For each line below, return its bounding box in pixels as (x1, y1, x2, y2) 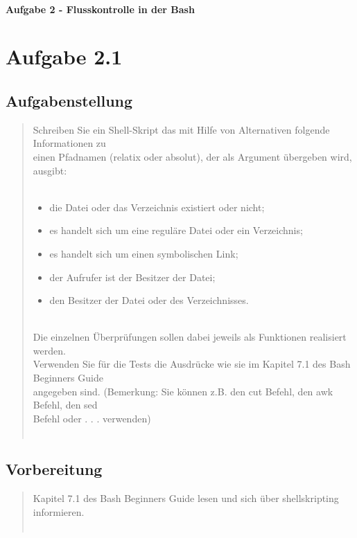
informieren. (33, 504, 85, 519)
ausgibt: (33, 163, 67, 177)
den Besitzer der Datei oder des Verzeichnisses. (49, 293, 249, 307)
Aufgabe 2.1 (6, 42, 123, 71)
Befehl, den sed (33, 397, 98, 412)
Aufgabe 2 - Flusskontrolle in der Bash (6, 1, 195, 16)
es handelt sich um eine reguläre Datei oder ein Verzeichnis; (49, 223, 303, 237)
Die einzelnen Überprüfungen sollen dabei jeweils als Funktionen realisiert (33, 330, 347, 344)
